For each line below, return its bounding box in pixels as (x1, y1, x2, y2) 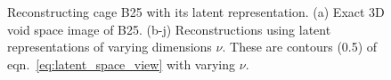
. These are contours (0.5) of (222, 37, 378, 56)
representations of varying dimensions (7, 37, 212, 56)
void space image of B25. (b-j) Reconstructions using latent (7, 20, 331, 38)
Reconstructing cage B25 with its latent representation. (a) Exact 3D (7, 3, 385, 20)
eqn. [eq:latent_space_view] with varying (7, 54, 236, 73)
